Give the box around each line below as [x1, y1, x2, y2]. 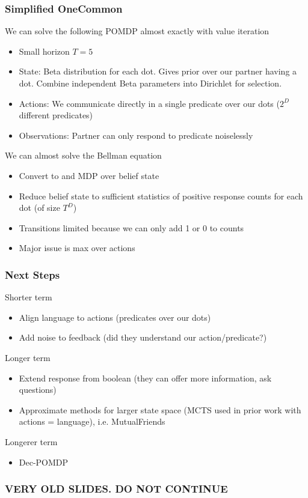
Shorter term [5, 291, 52, 303]
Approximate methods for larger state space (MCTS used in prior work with [19, 403, 301, 416]
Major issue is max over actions [19, 241, 135, 254]
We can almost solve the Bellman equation [5, 149, 162, 162]
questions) [19, 383, 57, 396]
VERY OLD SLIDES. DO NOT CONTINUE [5, 481, 228, 496]
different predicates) [19, 109, 93, 121]
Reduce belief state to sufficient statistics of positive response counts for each [19, 189, 303, 202]
